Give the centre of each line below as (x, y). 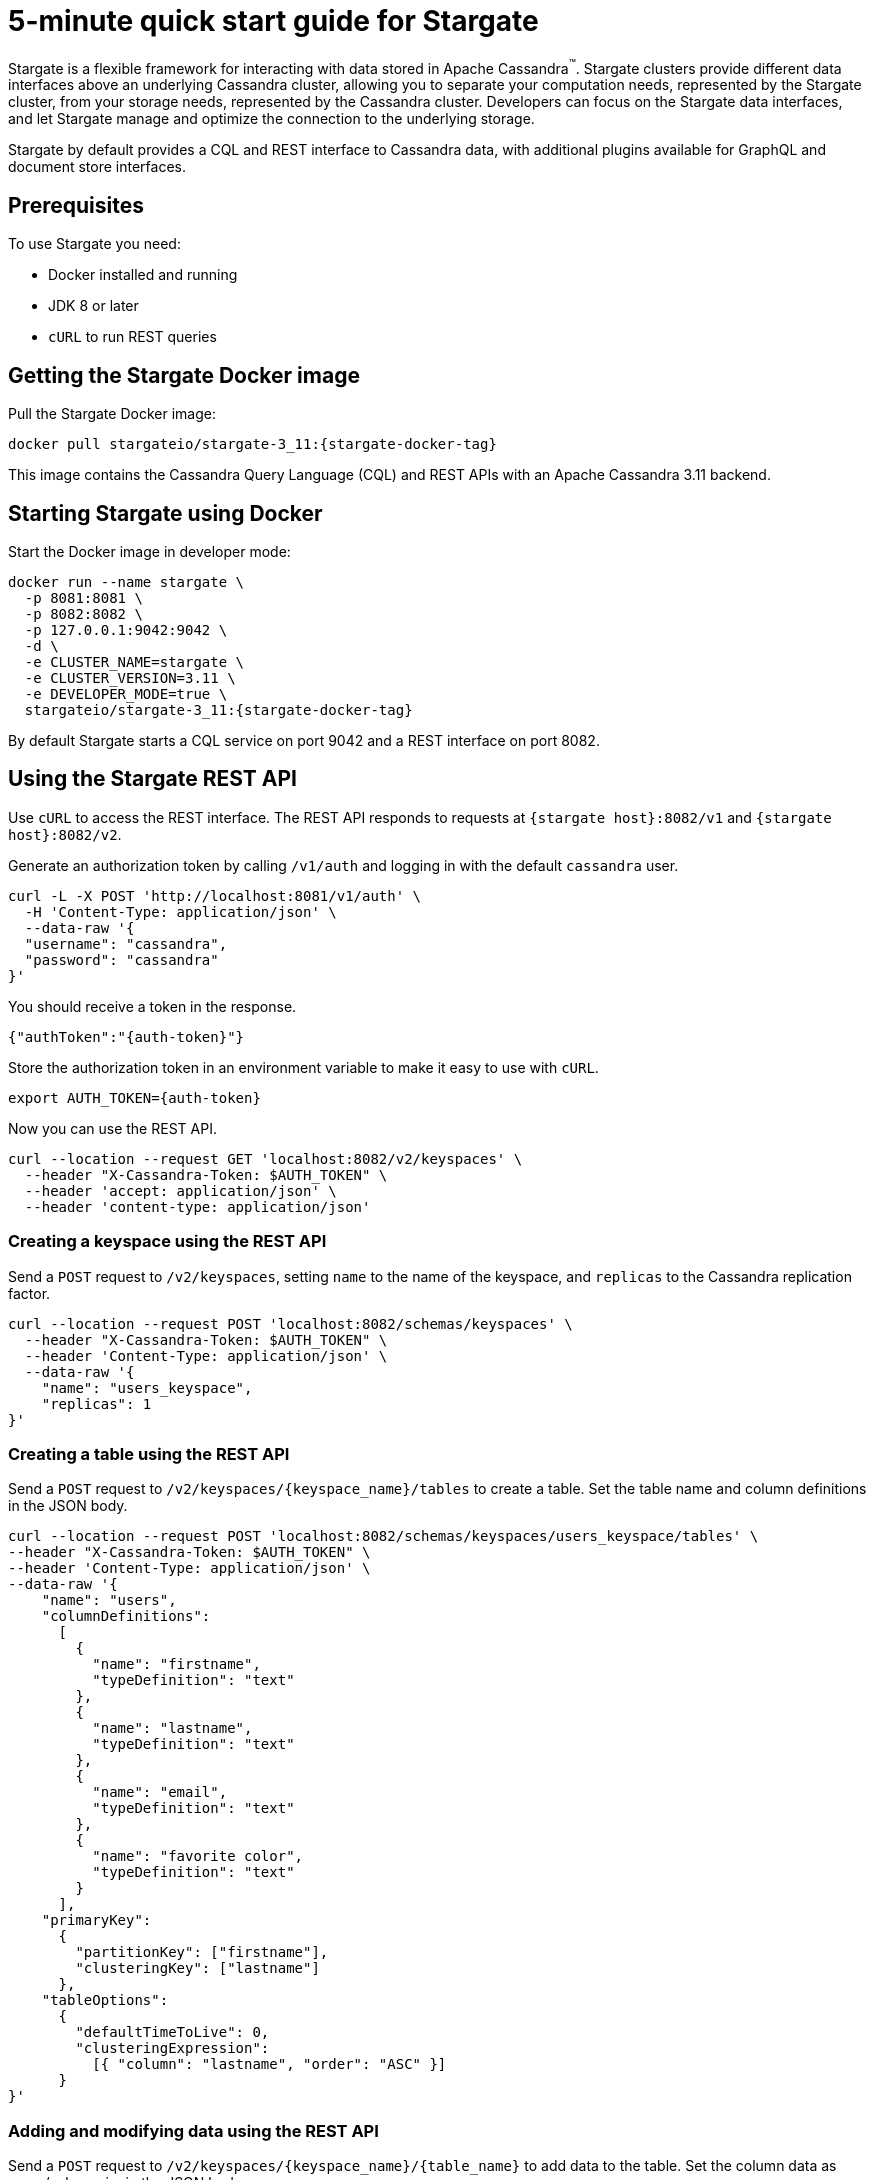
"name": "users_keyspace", (147, 1387)
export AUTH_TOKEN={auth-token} (134, 1097)
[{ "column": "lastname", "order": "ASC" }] (269, 2064)
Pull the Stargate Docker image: (112, 414)
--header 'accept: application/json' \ (180, 1190)
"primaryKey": (96, 1920)
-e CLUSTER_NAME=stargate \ (134, 661)
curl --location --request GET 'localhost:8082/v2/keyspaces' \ (265, 1158)
